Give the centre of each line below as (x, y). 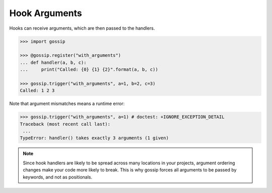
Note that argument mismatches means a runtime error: (67, 104)
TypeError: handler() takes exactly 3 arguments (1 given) (94, 138)
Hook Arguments (46, 13)
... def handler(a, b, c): (53, 62)
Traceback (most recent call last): (65, 124)
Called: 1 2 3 (37, 91)
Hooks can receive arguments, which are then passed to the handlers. (82, 28)
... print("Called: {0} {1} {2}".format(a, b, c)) (89, 70)
